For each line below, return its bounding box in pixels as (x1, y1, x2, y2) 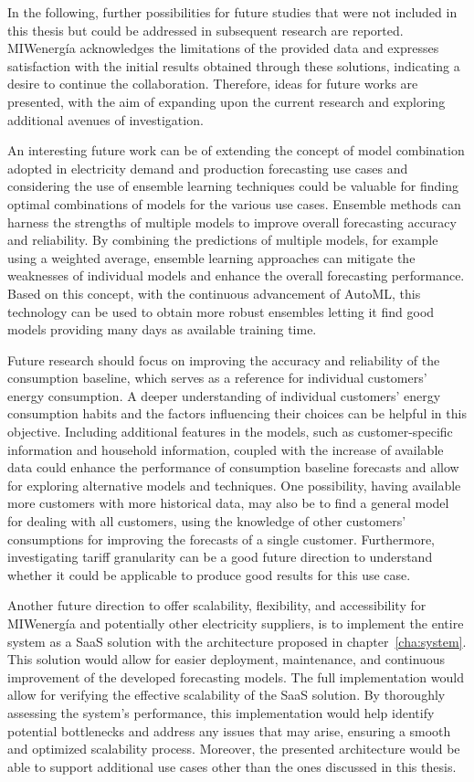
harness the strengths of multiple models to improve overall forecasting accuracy (7, 212, 457, 231)
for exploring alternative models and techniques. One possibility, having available (7, 475, 461, 494)
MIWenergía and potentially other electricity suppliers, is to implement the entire (7, 614, 464, 632)
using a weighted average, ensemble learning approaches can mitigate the (7, 248, 416, 267)
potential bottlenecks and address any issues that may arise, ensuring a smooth (7, 721, 451, 740)
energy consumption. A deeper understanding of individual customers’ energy (7, 386, 441, 405)
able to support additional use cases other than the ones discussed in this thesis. (7, 756, 457, 776)
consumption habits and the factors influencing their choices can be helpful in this (7, 404, 467, 423)
